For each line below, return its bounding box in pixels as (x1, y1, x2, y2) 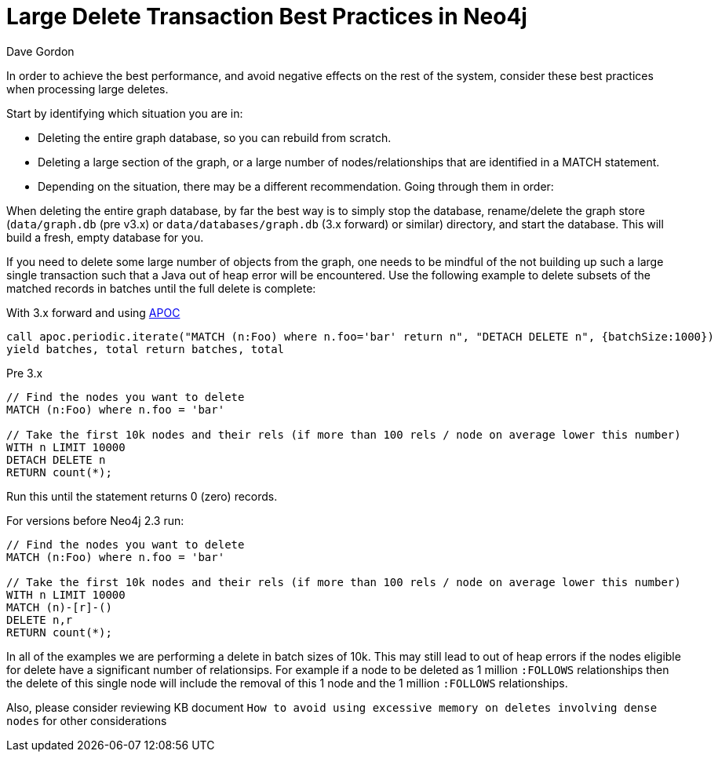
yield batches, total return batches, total (6, 342, 285, 355)
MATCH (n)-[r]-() (6, 600, 112, 614)
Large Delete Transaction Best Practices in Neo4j (6, 3, 527, 30)
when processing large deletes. (6, 82, 169, 96)
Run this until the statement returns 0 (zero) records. (6, 489, 278, 503)
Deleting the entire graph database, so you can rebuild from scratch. (38, 130, 392, 144)
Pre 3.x (6, 366, 43, 380)
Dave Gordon (6, 44, 75, 58)
